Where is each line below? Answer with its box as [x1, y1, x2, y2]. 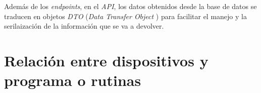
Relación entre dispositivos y [4, 50, 208, 70]
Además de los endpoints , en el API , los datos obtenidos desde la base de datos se [4, 1, 257, 11]
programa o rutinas [4, 70, 141, 90]
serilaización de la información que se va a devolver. [4, 21, 164, 31]
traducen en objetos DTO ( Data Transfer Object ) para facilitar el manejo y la [4, 11, 247, 21]
